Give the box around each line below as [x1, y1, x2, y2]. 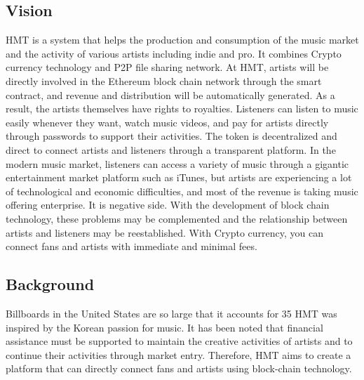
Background [6, 273, 95, 295]
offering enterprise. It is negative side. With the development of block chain [6, 197, 330, 212]
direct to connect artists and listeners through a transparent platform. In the [6, 142, 336, 157]
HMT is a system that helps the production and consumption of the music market [6, 32, 359, 47]
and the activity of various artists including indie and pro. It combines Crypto [6, 46, 342, 60]
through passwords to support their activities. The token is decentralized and [6, 129, 337, 143]
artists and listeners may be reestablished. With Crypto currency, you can [6, 225, 323, 240]
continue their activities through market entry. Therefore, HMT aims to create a [6, 347, 351, 362]
